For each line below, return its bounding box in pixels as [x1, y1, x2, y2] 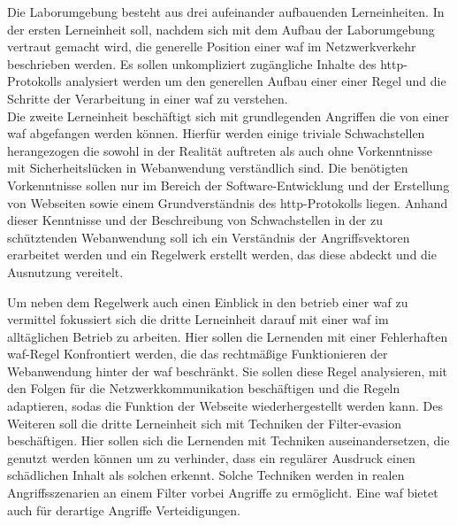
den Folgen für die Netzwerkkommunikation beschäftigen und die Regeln [7, 379, 400, 398]
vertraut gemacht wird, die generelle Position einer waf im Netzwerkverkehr [7, 37, 416, 56]
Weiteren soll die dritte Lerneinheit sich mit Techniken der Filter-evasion [7, 413, 402, 432]
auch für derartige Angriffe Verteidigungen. [7, 500, 240, 519]
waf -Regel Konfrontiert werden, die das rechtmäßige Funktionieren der [7, 344, 388, 363]
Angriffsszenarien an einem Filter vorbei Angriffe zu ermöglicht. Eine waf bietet [7, 483, 438, 502]
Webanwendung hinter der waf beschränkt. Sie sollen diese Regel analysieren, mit [7, 361, 448, 380]
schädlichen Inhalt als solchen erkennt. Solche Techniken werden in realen [7, 466, 405, 484]
